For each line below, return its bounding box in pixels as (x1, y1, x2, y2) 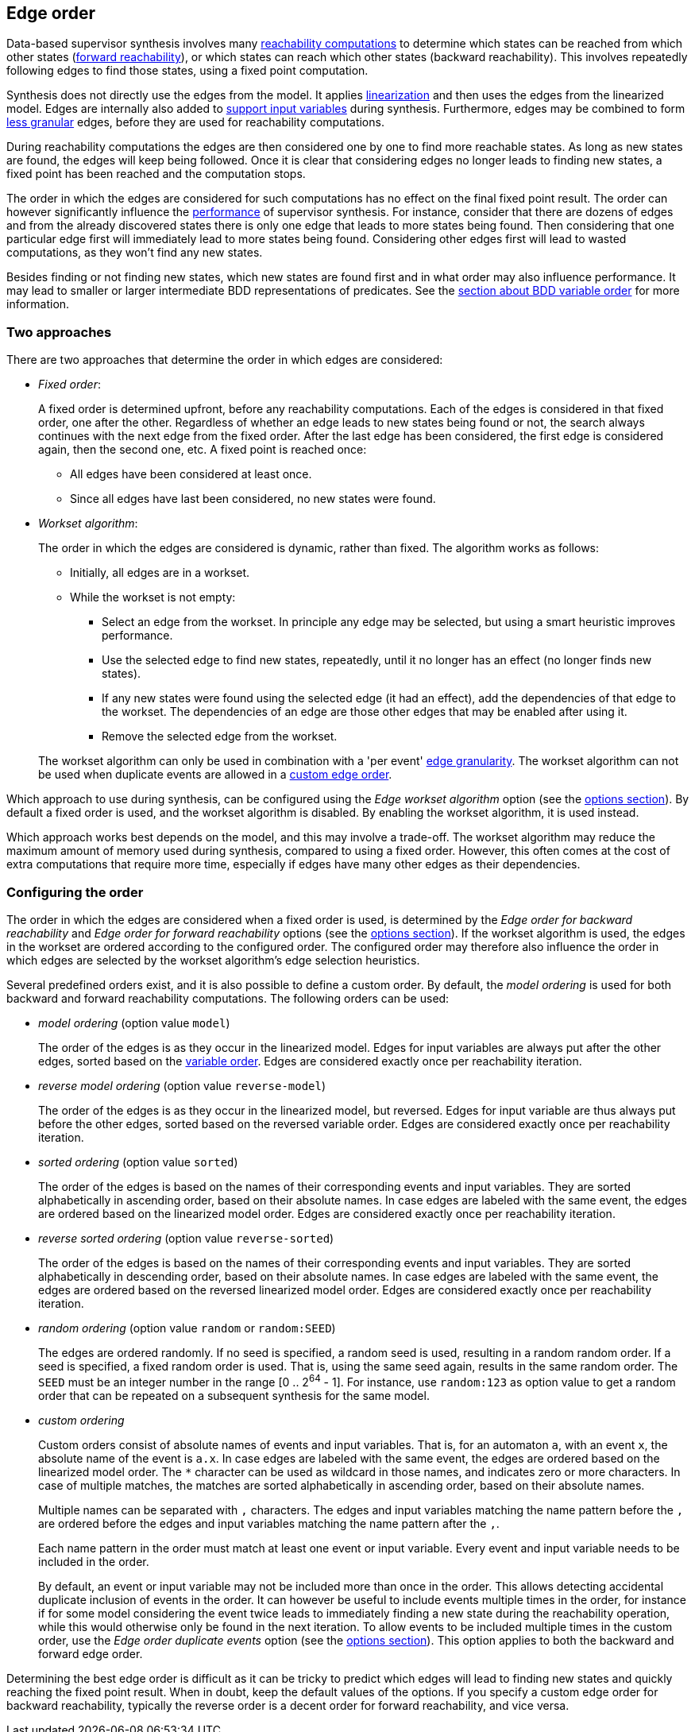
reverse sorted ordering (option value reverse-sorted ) (38, 1231, 334, 1245)
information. (6, 297, 70, 311)
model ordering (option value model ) (38, 1015, 230, 1030)
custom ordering (38, 1413, 125, 1427)
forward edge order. (38, 1646, 143, 1660)
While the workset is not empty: (70, 590, 236, 605)
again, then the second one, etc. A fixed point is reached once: (38, 443, 367, 457)
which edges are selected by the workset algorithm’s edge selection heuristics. (6, 953, 420, 967)
